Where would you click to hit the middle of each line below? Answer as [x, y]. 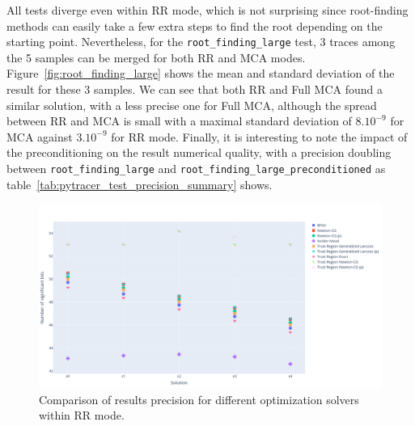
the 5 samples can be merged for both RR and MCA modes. [156, 57]
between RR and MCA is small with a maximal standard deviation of [179, 121]
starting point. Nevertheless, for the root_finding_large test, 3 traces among [201, 42]
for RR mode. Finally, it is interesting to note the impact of [259, 136]
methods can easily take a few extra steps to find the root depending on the [195, 25]
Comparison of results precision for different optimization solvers [199, 399]
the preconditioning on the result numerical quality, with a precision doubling [199, 152]
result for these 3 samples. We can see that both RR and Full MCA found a [195, 89]
